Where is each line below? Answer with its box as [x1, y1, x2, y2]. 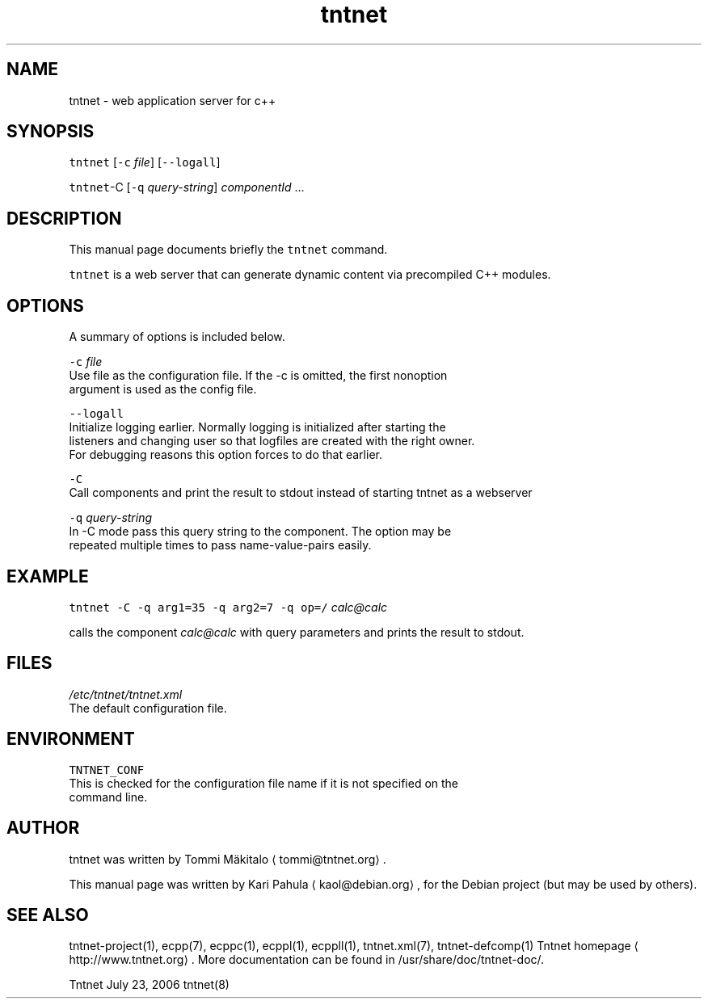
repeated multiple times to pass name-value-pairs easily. [69, 538, 372, 553]
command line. [69, 789, 148, 804]
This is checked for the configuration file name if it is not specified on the [69, 776, 459, 790]
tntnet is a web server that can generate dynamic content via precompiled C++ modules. [69, 267, 551, 282]
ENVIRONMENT [6, 729, 135, 750]
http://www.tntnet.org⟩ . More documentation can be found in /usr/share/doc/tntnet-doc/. [69, 952, 545, 967]
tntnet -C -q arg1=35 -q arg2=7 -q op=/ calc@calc [69, 599, 388, 614]
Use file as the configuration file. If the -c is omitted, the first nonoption [69, 368, 448, 383]
